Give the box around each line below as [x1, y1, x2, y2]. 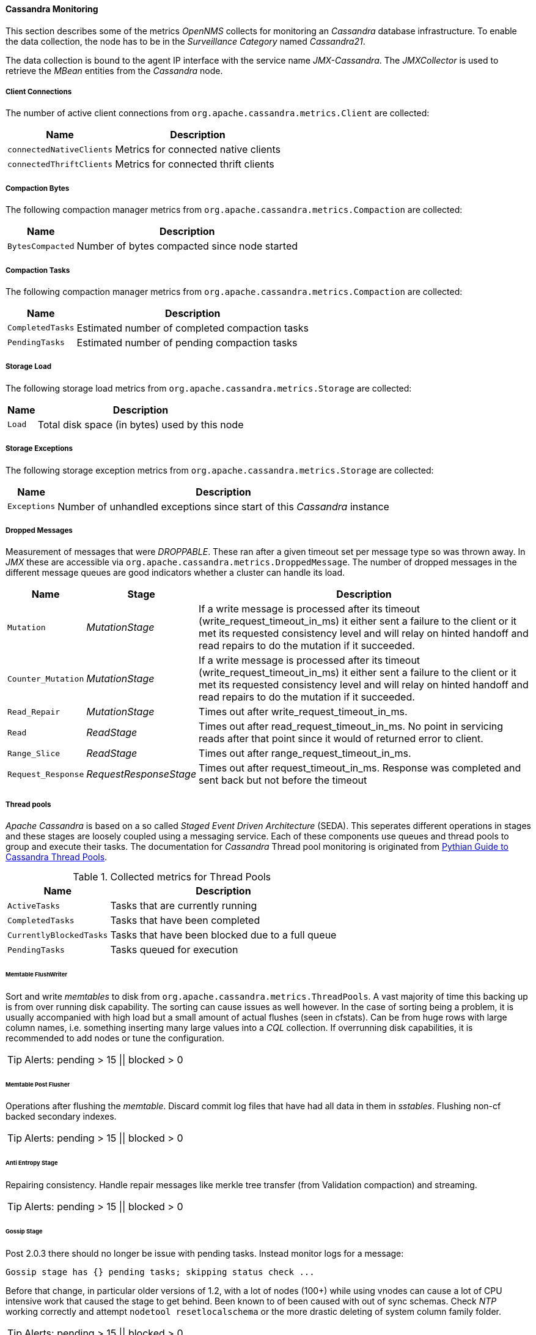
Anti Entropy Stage [6, 1159, 58, 1167]
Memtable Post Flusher [6, 1080, 70, 1088]
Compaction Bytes [6, 184, 70, 193]
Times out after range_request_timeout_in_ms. [199, 747, 411, 760]
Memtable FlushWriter [6, 970, 68, 978]
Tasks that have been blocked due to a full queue [110, 929, 337, 942]
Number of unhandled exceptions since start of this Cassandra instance [57, 500, 389, 513]
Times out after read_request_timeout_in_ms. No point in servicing [199, 720, 504, 733]
